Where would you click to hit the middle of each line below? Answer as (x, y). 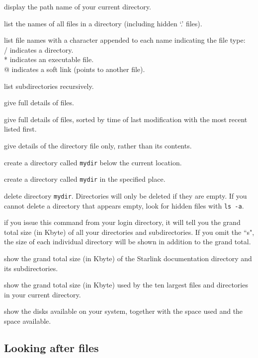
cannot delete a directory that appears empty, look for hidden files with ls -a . (124, 205)
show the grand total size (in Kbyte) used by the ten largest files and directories (126, 285)
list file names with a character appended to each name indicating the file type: (125, 40)
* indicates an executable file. (49, 59)
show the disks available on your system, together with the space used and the (124, 311)
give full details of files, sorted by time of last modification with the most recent (126, 119)
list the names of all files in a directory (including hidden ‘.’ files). (103, 23)
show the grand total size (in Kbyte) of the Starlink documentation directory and (128, 258)
